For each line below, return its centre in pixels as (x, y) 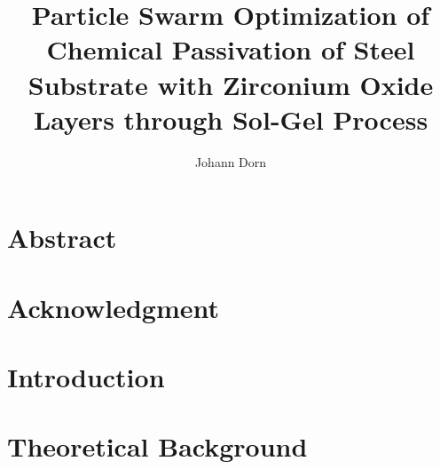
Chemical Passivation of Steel (231, 49)
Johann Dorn (231, 161)
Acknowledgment (113, 307)
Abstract (62, 238)
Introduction (86, 377)
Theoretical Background (157, 446)
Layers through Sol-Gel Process (231, 119)
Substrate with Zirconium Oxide (231, 84)
